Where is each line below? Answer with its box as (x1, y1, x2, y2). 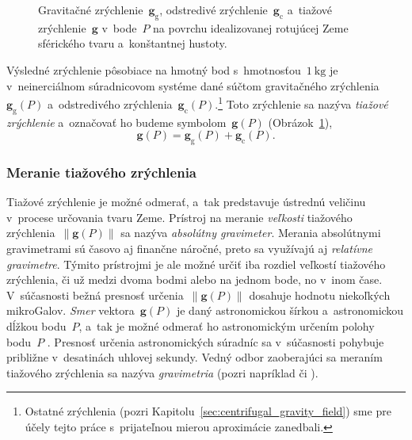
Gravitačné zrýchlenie (38, 2, 143, 17)
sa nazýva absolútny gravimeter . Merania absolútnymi (120, 224, 381, 241)
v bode (101, 19, 137, 36)
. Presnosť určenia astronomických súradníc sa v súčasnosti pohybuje (47, 333, 384, 350)
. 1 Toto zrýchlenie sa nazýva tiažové (215, 94, 388, 112)
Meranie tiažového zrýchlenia (6, 162, 197, 182)
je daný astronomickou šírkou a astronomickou (176, 302, 404, 319)
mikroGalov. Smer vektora (6, 302, 135, 319)
